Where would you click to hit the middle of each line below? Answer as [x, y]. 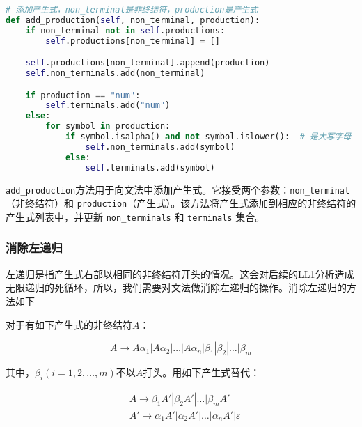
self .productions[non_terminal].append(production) [148, 63]
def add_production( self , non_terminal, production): [133, 20]
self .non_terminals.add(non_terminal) [115, 73]
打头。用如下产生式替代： [202, 372]
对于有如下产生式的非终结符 [69, 324]
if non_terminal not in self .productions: [125, 30]
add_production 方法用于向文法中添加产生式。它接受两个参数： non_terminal [178, 189]
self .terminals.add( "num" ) [108, 106]
